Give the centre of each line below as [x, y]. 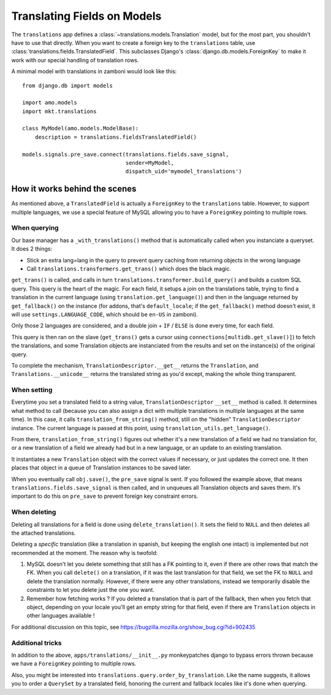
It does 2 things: [32, 249]
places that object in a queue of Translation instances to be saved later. [101, 468]
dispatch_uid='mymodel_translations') [184, 171]
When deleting [34, 512]
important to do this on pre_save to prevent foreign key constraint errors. [105, 496]
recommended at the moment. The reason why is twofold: [85, 552]
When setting [32, 390]
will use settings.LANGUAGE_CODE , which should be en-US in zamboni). [105, 314]
